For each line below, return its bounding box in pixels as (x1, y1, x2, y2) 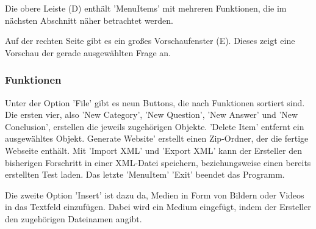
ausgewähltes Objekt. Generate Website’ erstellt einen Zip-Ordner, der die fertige (5, 132, 309, 145)
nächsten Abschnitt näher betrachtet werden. (5, 13, 173, 26)
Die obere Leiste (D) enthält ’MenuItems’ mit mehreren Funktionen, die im (5, 2, 287, 14)
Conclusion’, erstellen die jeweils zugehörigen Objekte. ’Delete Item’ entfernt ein (5, 120, 304, 133)
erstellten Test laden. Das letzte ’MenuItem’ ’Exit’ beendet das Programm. (5, 168, 285, 181)
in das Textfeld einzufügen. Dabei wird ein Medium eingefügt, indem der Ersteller (5, 200, 311, 213)
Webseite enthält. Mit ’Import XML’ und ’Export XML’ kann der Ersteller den (5, 144, 302, 156)
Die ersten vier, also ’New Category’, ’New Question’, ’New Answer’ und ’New (5, 108, 298, 121)
